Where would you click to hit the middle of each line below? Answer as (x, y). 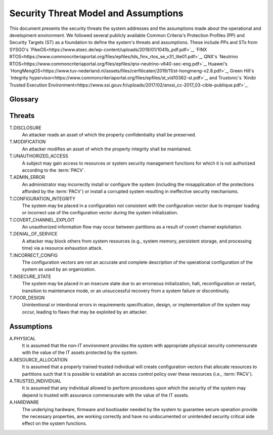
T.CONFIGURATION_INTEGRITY (42, 199)
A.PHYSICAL (22, 338)
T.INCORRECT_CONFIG (34, 255)
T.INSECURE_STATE (30, 276)
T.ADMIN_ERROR (27, 177)
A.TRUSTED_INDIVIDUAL (35, 381)
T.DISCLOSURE (25, 128)
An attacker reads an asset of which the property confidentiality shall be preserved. (109, 135)
